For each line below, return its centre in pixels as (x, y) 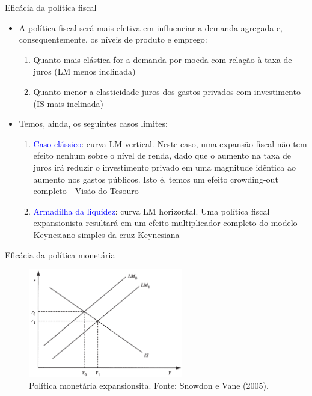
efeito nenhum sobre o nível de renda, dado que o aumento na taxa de (162, 155)
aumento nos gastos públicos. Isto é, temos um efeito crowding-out (156, 179)
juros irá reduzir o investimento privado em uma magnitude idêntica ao (164, 167)
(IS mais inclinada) (68, 103)
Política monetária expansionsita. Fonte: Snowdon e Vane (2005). (149, 385)
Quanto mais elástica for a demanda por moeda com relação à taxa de (163, 59)
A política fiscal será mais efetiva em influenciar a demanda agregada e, (151, 27)
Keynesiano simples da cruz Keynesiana (106, 234)
